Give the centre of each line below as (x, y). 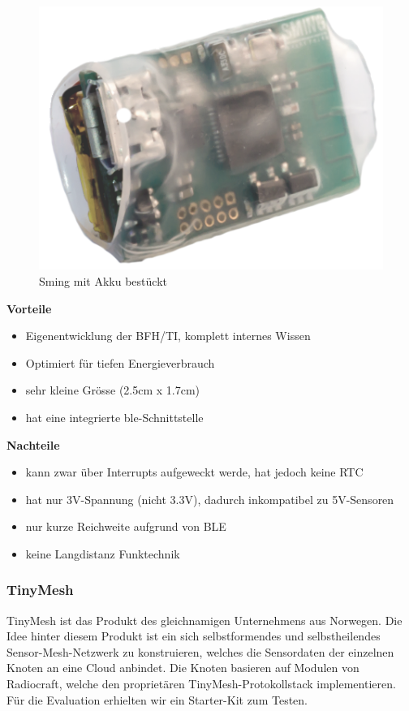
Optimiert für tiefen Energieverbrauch (120, 362)
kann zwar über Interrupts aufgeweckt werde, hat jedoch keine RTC (194, 472)
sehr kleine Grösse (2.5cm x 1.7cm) (113, 390)
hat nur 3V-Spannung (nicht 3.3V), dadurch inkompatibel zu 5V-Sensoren (210, 499)
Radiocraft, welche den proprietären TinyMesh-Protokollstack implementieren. (201, 684)
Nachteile (33, 444)
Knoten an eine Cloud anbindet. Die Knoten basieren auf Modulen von (183, 668)
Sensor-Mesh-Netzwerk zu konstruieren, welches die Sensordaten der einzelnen (200, 651)
